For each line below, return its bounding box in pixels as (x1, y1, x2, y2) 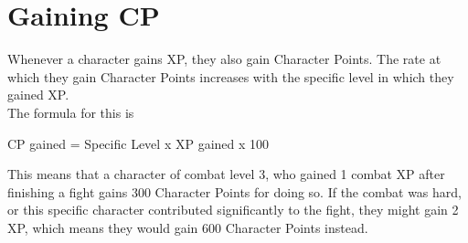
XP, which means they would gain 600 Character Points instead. (7, 217, 368, 237)
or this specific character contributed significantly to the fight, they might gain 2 (7, 200, 459, 219)
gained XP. (7, 85, 69, 104)
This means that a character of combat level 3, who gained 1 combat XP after (7, 164, 445, 184)
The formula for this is (7, 102, 134, 121)
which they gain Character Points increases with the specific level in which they (7, 67, 454, 86)
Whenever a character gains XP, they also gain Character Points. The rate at (7, 49, 441, 69)
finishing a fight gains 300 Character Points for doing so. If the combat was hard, (7, 182, 462, 201)
